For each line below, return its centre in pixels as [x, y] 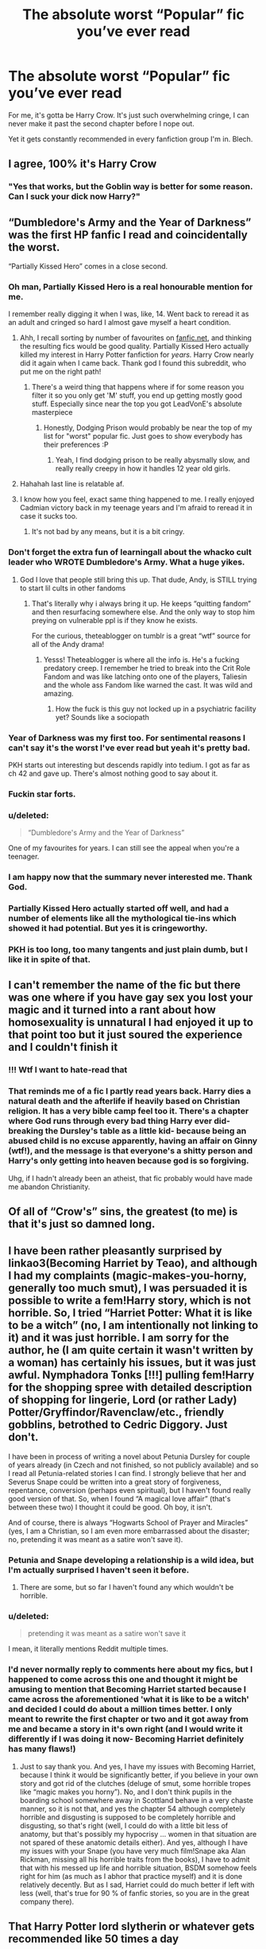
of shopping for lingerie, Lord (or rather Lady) [123, 1400]
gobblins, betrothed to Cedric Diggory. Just [118, 1425]
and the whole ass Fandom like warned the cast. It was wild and [148, 684]
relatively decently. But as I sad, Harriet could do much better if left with [137, 1885]
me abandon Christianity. [49, 1187]
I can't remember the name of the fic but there [124, 985]
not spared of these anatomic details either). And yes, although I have [134, 1842]
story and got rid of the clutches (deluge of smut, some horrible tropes [135, 1783]
